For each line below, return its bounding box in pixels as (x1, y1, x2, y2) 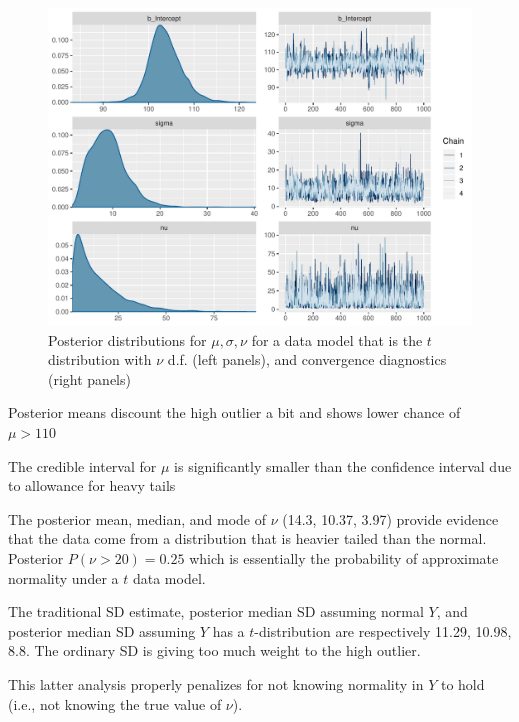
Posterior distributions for (48, 329, 207, 350)
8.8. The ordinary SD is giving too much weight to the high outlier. (8, 640, 421, 661)
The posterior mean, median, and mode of (8, 508, 266, 529)
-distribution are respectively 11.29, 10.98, (254, 620, 512, 641)
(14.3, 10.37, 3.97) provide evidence (282, 508, 499, 529)
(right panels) (48, 368, 131, 389)
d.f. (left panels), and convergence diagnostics (167, 349, 447, 370)
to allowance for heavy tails (8, 475, 176, 496)
